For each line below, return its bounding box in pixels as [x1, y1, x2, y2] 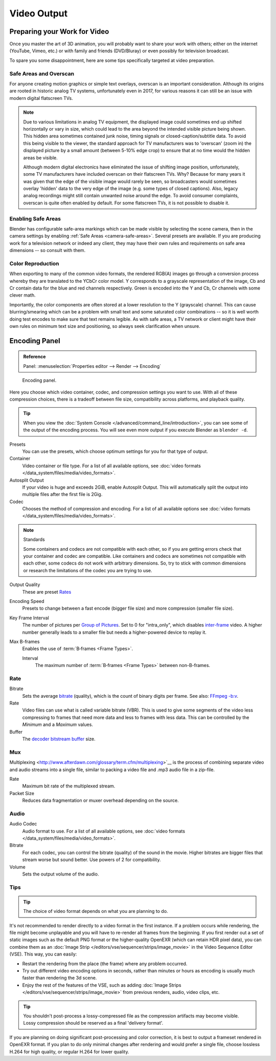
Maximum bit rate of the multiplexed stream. [22, 783, 116, 789]
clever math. [9, 292, 36, 298]
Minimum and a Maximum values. [22, 721, 93, 727]
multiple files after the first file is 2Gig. [22, 491, 103, 497]
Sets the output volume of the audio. [22, 871, 99, 877]
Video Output [9, 8, 68, 19]
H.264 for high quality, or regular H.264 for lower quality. [9, 1048, 129, 1055]
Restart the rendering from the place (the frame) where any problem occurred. [22, 961, 188, 967]
